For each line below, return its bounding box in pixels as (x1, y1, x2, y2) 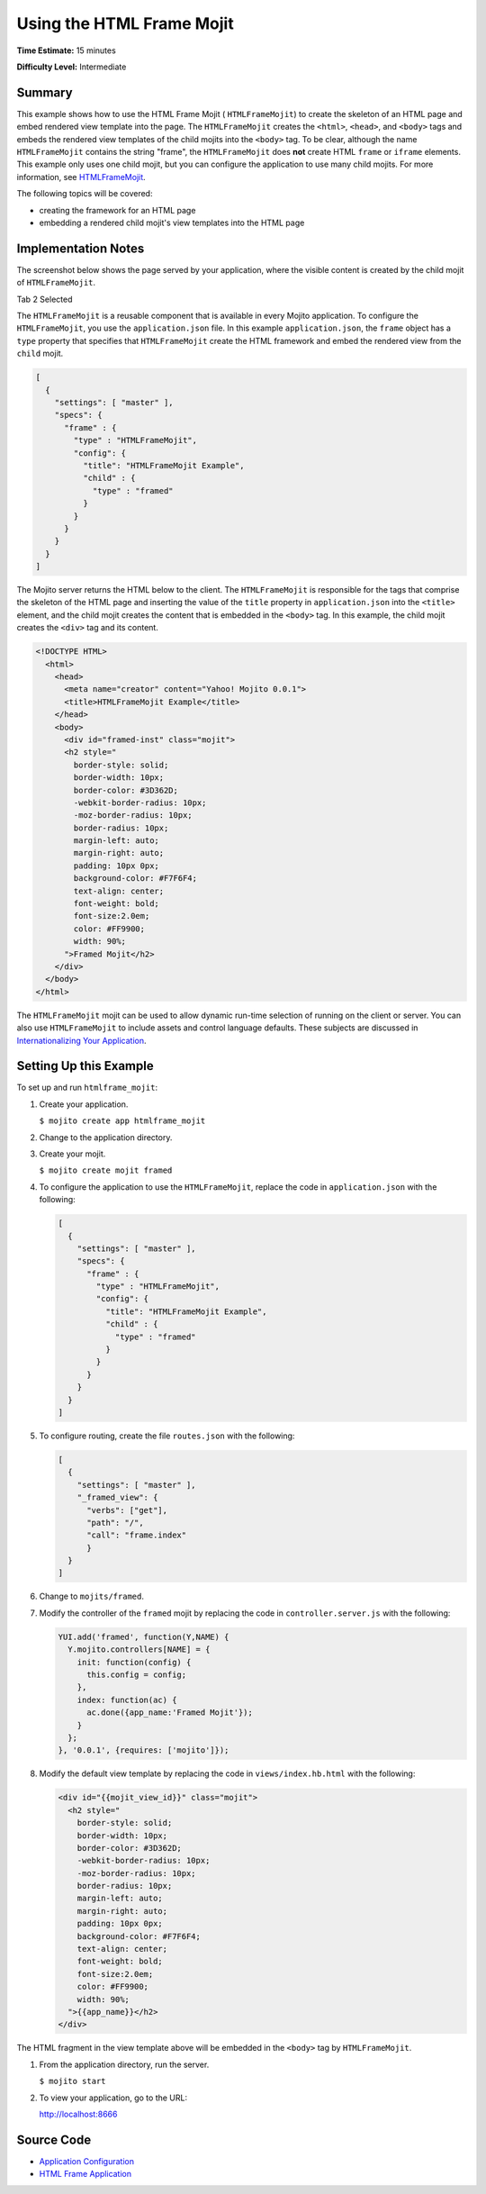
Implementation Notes (16, 240, 145, 256)
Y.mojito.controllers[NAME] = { (67, 1645, 211, 1655)
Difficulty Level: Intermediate (16, 61, 127, 72)
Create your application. (39, 1099, 129, 1110)
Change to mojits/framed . (39, 1591, 144, 1602)
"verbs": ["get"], (86, 1505, 168, 1515)
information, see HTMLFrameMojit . (16, 171, 146, 182)
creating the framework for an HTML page (39, 204, 196, 215)
